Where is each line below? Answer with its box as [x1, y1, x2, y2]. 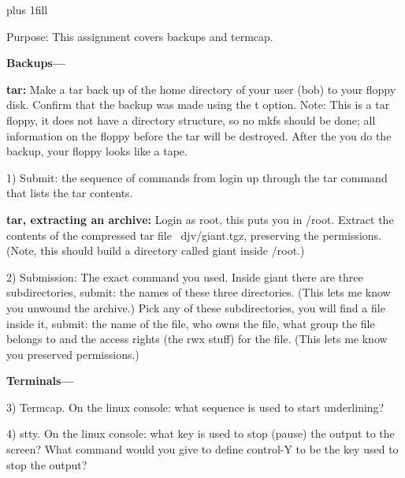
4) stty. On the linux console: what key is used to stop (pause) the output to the [6, 425, 395, 442]
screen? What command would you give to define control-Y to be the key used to [6, 441, 399, 457]
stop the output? [6, 456, 87, 472]
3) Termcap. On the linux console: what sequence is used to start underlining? [6, 398, 385, 415]
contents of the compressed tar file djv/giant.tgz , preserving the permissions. [6, 226, 381, 243]
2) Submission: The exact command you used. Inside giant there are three [6, 268, 363, 285]
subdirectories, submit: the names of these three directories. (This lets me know [6, 284, 391, 301]
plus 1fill [6, 2, 48, 17]
